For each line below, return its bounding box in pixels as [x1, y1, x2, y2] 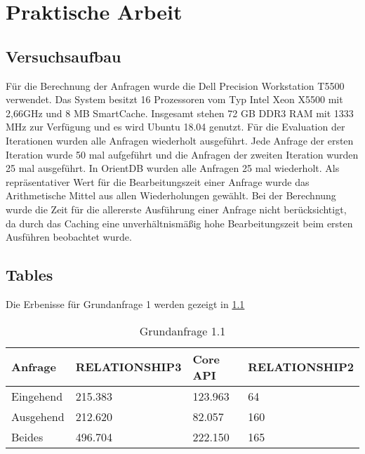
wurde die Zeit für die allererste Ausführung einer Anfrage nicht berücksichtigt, [6, 201, 347, 216]
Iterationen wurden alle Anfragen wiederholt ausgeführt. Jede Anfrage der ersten [6, 133, 354, 147]
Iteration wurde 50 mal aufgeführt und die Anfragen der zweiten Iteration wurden [6, 147, 359, 161]
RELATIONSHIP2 [248, 359, 354, 375]
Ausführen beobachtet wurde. [6, 229, 132, 244]
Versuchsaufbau [6, 45, 121, 67]
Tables [6, 264, 53, 286]
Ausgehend [11, 408, 65, 425]
